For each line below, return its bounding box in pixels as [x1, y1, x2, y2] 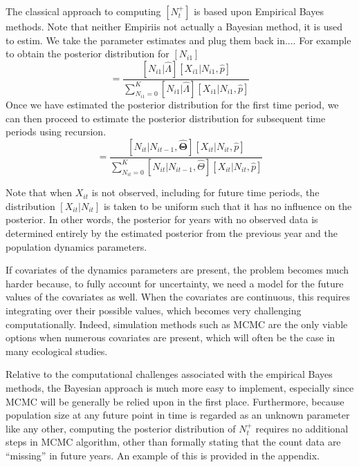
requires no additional [255, 421, 349, 435]
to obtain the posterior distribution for [6, 46, 169, 61]
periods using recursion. [6, 124, 107, 139]
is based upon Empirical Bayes [194, 4, 324, 18]
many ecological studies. [6, 343, 108, 358]
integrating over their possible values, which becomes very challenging [6, 303, 302, 317]
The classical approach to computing [6, 4, 161, 18]
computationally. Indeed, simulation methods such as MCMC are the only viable [6, 316, 348, 331]
